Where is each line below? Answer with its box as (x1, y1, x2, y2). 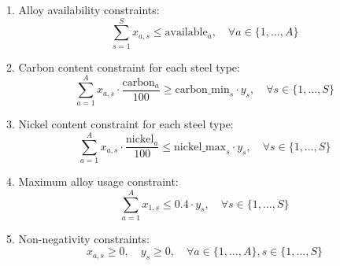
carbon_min (175, 84, 230, 96)
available (164, 27, 208, 39)
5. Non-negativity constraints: (6, 230, 150, 246)
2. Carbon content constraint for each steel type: (6, 58, 240, 75)
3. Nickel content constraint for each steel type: (6, 116, 234, 132)
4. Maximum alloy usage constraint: (6, 173, 179, 190)
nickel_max (174, 141, 227, 153)
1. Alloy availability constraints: (6, 2, 160, 17)
